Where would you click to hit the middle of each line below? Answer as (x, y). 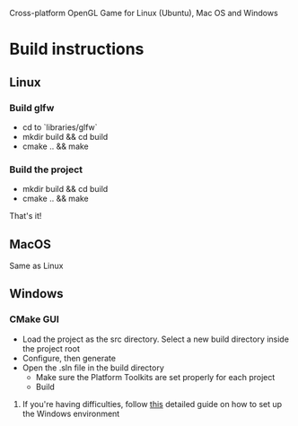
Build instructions (77, 49)
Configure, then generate (69, 358)
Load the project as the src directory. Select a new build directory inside (156, 339)
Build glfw (32, 108)
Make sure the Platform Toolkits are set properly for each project (155, 377)
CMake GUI (35, 319)
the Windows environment (71, 413)
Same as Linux (36, 265)
